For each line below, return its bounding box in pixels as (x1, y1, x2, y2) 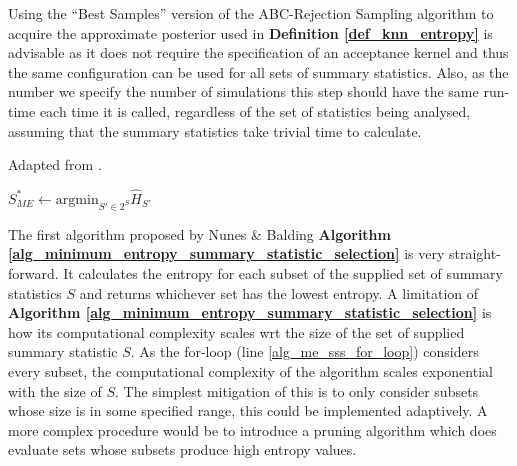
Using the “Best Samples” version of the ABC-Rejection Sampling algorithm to (8, 3, 494, 23)
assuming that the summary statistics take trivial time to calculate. (8, 120, 422, 141)
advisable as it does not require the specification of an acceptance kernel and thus (8, 42, 509, 63)
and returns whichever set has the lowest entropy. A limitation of (79, 282, 479, 303)
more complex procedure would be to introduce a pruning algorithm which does (8, 419, 497, 440)
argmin (55, 192, 99, 207)
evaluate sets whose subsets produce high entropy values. (8, 439, 357, 460)
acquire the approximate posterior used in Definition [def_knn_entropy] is (8, 22, 493, 43)
